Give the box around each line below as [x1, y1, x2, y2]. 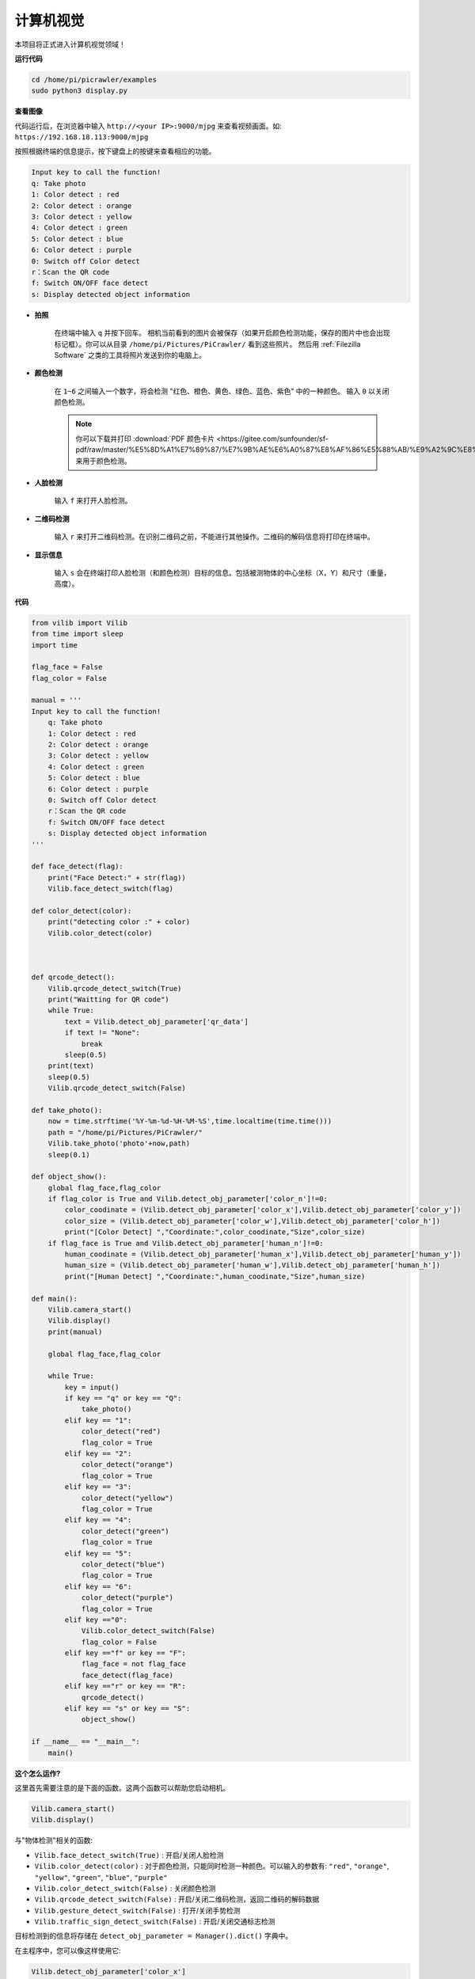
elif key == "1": [64, 1415, 132, 1425]
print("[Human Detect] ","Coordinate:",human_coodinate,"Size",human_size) [64, 1271, 366, 1281]
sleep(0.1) [47, 1150, 90, 1159]
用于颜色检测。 [82, 456, 131, 465]
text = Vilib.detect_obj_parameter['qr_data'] [64, 1017, 249, 1026]
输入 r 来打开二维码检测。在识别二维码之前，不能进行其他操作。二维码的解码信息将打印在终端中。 [54, 532, 375, 541]
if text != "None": [64, 1028, 140, 1037]
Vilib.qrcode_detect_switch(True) [47, 984, 182, 993]
